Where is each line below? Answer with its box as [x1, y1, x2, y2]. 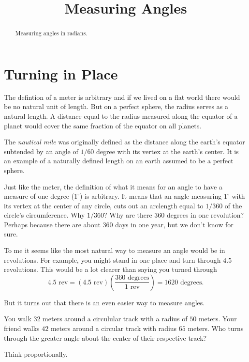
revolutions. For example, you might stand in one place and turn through [4, 254, 221, 265]
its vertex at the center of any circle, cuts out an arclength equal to [4, 200, 204, 210]
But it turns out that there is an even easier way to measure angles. [4, 297, 205, 307]
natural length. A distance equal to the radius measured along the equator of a [4, 110, 238, 121]
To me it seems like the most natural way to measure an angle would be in [4, 245, 225, 255]
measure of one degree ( [4, 191, 74, 201]
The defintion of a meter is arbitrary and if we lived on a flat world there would [4, 92, 240, 102]
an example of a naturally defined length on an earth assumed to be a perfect [4, 156, 234, 166]
